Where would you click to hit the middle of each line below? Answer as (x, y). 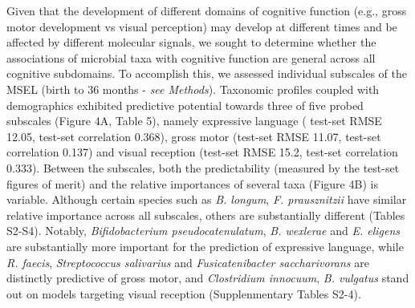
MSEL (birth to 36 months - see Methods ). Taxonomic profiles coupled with (193, 89)
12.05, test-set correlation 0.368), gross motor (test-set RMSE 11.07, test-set (194, 136)
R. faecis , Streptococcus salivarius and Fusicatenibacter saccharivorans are (188, 262)
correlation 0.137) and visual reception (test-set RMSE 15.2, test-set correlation (202, 152)
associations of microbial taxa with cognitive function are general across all (191, 57)
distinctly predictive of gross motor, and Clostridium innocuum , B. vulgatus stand (208, 278)
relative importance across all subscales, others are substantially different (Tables (206, 215)
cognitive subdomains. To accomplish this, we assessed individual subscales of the (207, 73)
